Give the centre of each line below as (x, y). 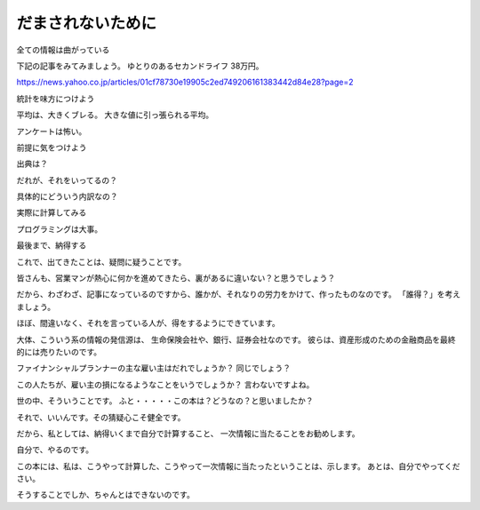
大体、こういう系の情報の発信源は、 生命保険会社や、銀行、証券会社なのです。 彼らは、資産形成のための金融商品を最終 (236, 339)
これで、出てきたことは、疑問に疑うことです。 (101, 261)
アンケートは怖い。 (52, 131)
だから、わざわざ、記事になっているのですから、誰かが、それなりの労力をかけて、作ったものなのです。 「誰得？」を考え (239, 294)
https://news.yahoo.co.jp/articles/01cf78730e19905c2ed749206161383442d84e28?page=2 (185, 82)
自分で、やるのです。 (55, 450)
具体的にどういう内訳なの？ (67, 196)
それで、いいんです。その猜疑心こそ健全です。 (101, 417)
